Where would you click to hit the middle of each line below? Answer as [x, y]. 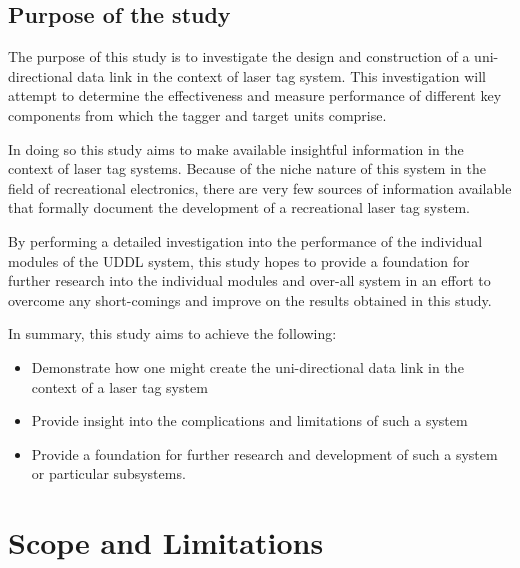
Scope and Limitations [166, 542]
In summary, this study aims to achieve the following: [172, 333]
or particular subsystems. [108, 473]
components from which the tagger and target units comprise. [197, 114]
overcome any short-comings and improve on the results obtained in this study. [250, 299]
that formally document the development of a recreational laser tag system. [239, 207]
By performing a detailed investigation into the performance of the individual [245, 240]
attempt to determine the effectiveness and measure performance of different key [255, 95]
